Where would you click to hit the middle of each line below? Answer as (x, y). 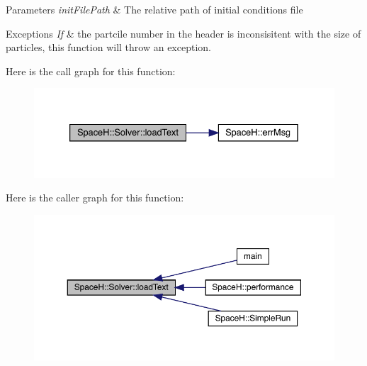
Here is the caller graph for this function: (95, 198)
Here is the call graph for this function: (91, 71)
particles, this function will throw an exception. (108, 47)
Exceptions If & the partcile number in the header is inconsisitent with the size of (183, 33)
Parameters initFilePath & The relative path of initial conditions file (154, 9)
